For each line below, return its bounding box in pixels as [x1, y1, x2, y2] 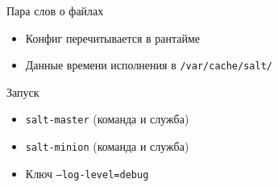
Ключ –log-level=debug [25, 164, 149, 181]
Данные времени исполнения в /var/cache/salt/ [25, 56, 272, 73]
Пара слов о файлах [6, 2, 104, 19]
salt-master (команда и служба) [25, 110, 189, 127]
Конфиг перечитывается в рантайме [25, 29, 201, 46]
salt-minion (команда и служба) [25, 138, 189, 155]
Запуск [6, 83, 39, 100]
